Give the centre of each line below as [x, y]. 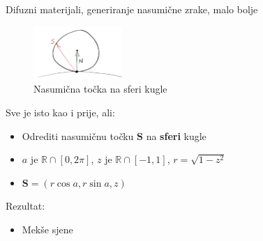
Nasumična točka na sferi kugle [100, 89]
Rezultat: [25, 206]
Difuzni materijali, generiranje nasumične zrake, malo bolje [132, 9]
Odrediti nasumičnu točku [78, 135]
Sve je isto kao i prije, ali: [60, 112]
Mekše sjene [47, 229]
